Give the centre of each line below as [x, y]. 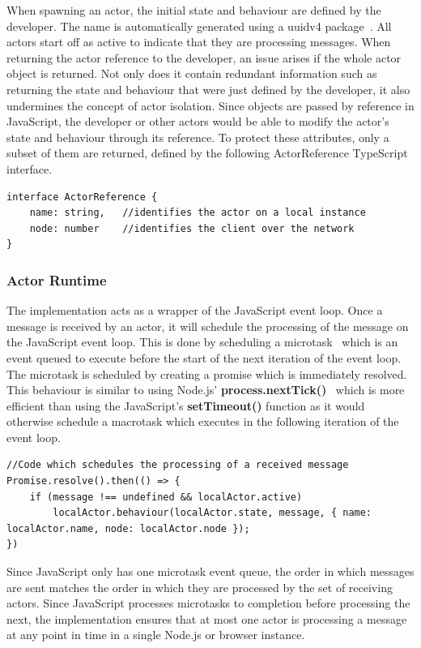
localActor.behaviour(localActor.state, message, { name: [213, 513]
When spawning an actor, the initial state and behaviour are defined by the [194, 10]
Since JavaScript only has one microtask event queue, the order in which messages [210, 571]
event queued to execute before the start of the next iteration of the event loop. [204, 357]
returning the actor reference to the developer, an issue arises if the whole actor [204, 57]
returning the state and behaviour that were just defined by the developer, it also [208, 89]
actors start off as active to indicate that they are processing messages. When [199, 42]
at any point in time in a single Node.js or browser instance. [156, 635]
